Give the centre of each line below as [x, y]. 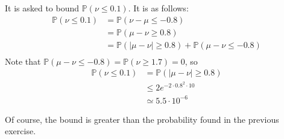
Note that [23, 61]
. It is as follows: [158, 8]
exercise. [21, 131]
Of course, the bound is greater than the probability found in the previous [142, 119]
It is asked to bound [42, 8]
